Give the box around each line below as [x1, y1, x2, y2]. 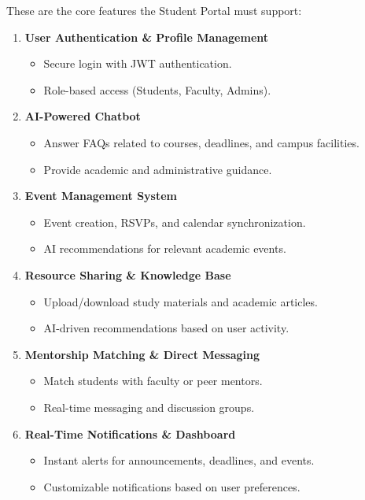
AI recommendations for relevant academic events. [43, 240, 286, 257]
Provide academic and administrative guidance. [43, 161, 272, 177]
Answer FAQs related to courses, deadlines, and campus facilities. [43, 134, 359, 150]
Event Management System [24, 187, 177, 204]
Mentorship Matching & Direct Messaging [24, 346, 260, 362]
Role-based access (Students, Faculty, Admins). [43, 81, 271, 98]
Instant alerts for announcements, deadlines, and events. [43, 452, 315, 469]
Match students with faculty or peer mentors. [43, 372, 263, 389]
